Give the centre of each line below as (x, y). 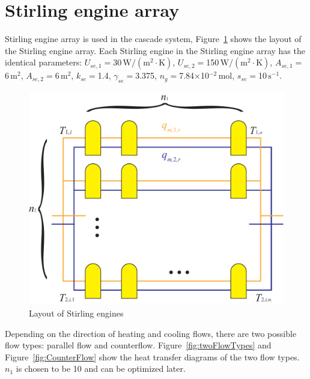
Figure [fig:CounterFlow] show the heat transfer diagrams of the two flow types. (152, 356)
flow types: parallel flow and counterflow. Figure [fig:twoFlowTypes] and (138, 345)
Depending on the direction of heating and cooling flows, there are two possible (151, 333)
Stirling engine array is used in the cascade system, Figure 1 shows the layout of (153, 39)
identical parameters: (44, 62)
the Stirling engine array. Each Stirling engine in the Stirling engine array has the (155, 50)
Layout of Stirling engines (76, 313)
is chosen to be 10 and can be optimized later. (101, 368)
